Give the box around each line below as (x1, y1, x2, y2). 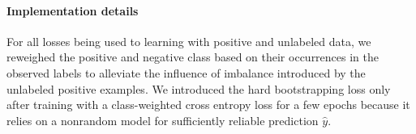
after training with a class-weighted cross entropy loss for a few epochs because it (6, 96, 410, 113)
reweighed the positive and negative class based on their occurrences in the (6, 48, 380, 65)
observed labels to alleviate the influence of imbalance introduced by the (6, 64, 366, 81)
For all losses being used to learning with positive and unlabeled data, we (6, 32, 371, 49)
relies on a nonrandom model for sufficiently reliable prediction (6, 111, 319, 128)
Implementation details (6, 2, 139, 19)
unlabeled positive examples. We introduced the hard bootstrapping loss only (6, 80, 391, 97)
